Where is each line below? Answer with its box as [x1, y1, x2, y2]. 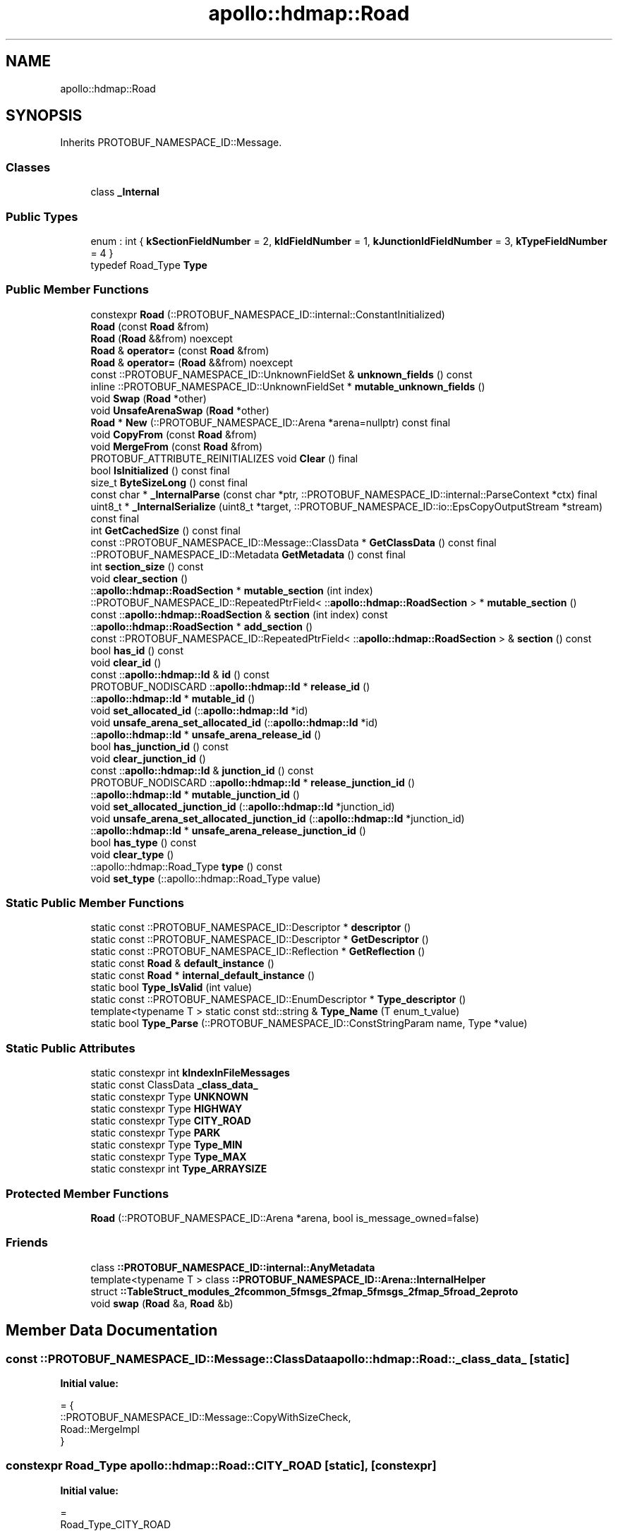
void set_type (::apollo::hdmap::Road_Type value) [90, 872, 321, 884]
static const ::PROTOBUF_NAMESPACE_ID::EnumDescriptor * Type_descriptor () [90, 993, 466, 1006]
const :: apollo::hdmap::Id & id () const [90, 668, 269, 680]
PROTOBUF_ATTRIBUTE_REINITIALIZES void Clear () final [90, 452, 358, 464]
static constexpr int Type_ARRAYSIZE [90, 1163, 267, 1175]
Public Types [6, 209, 78, 224]
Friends [6, 1235, 48, 1250]
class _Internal [90, 186, 159, 198]
